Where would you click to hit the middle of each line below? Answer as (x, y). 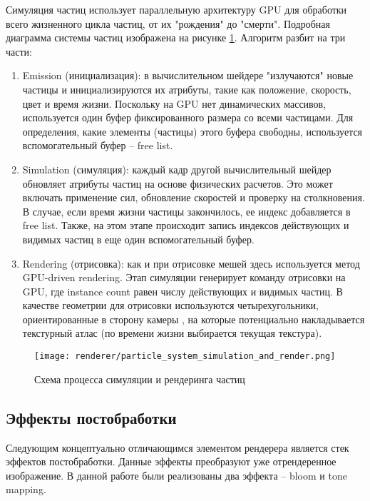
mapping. (26, 489)
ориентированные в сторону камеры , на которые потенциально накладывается (194, 319)
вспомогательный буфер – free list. (98, 145)
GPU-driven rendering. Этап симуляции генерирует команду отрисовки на (184, 277)
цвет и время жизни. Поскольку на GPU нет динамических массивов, (174, 103)
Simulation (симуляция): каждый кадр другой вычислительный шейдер (177, 169)
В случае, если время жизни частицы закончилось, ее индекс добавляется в (186, 211)
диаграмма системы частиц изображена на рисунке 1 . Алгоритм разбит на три (176, 37)
